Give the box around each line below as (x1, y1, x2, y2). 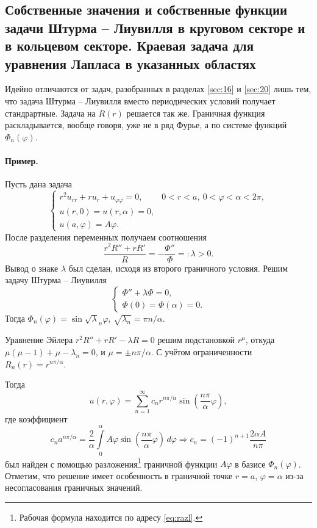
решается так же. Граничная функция (126, 106, 265, 119)
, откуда (245, 333, 275, 346)
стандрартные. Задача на (5, 106, 96, 119)
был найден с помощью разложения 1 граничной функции (5, 455, 218, 470)
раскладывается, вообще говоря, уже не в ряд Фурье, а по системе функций (5, 118, 287, 131)
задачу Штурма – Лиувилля (5, 273, 107, 286)
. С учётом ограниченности (151, 345, 252, 358)
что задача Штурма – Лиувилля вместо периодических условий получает (5, 94, 276, 107)
